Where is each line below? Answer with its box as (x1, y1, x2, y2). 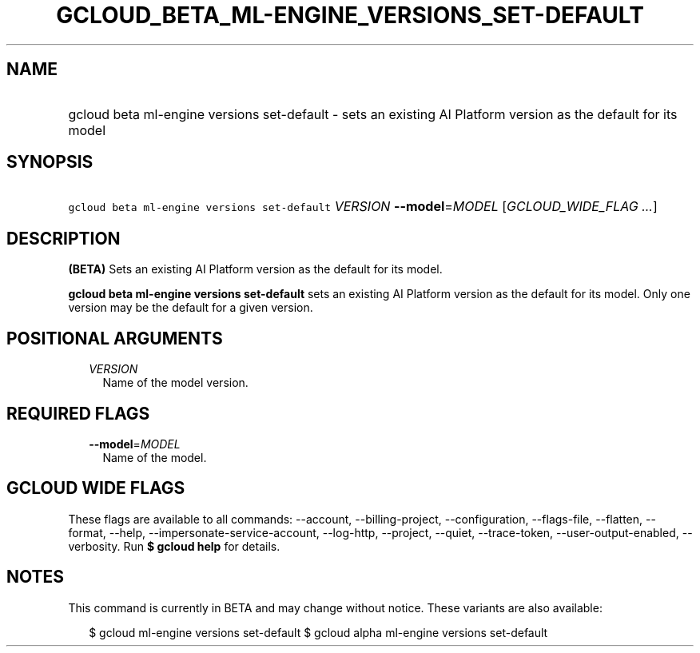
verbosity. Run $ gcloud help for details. (68, 539, 280, 553)
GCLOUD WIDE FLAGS (6, 478, 185, 499)
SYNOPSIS (6, 152, 93, 173)
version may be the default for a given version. (68, 301, 313, 315)
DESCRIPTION (6, 228, 121, 249)
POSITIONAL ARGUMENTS (6, 328, 223, 348)
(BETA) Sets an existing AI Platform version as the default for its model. (68, 262, 443, 277)
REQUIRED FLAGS (6, 403, 150, 424)
